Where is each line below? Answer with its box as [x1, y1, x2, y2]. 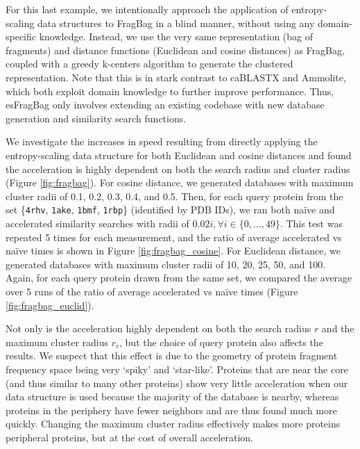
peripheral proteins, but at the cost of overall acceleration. [6, 430, 253, 444]
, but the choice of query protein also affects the [119, 334, 323, 349]
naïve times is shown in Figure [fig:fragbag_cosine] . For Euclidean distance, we [6, 243, 341, 258]
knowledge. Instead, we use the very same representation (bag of [39, 29, 314, 44]
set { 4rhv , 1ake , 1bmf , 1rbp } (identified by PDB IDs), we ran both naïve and [6, 202, 335, 217]
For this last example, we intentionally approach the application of [6, 2, 289, 16]
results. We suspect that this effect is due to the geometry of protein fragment [6, 348, 338, 363]
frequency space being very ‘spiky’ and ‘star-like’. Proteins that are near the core [6, 361, 348, 376]
